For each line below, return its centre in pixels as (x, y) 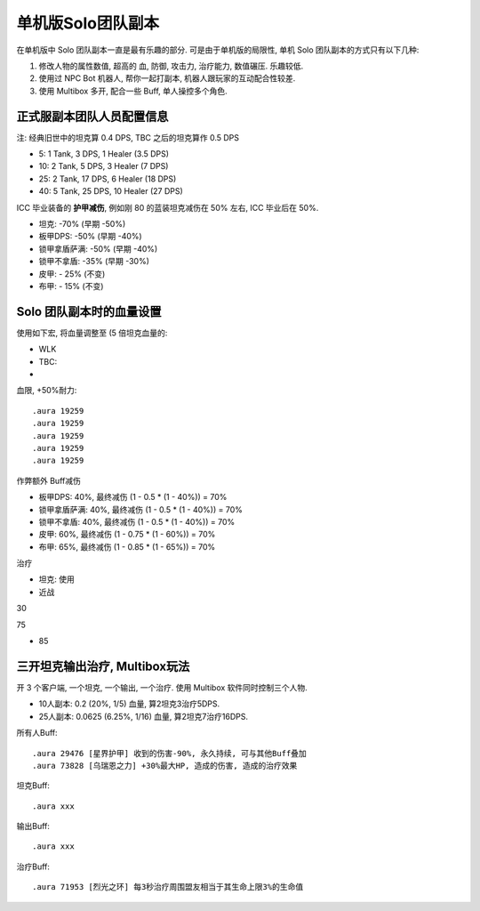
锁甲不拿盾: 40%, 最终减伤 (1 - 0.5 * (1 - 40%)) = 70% (137, 521)
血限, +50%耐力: (47, 391)
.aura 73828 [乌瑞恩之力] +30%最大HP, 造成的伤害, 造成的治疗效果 (165, 766)
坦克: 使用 (56, 579)
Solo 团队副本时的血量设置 (89, 311)
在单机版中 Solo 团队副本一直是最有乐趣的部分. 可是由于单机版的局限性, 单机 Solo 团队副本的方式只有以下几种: (218, 50)
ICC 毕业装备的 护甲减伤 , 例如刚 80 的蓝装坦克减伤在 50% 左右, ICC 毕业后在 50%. (168, 207)
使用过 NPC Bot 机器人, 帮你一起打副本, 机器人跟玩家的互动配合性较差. (167, 78)
